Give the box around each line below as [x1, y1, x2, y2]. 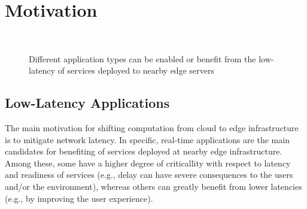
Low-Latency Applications [5, 93, 170, 112]
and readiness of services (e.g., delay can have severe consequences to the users [5, 168, 293, 181]
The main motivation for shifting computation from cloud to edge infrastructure [5, 122, 299, 134]
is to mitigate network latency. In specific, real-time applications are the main [5, 133, 290, 146]
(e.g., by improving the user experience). [5, 192, 153, 204]
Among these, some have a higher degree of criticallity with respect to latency [5, 156, 291, 169]
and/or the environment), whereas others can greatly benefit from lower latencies [5, 180, 302, 193]
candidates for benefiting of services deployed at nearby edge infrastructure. [5, 145, 282, 157]
